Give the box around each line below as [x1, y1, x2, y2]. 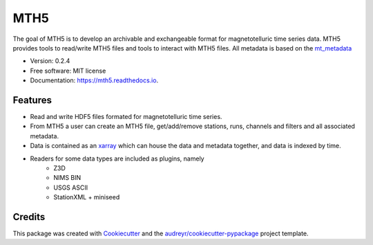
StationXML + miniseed [53, 193, 120, 201]
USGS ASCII [53, 183, 88, 192]
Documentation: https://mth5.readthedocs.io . [30, 76, 159, 84]
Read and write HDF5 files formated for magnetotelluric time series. [30, 113, 222, 121]
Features [12, 94, 52, 106]
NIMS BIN [53, 174, 82, 182]
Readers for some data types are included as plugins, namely [30, 154, 204, 163]
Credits [12, 211, 46, 223]
